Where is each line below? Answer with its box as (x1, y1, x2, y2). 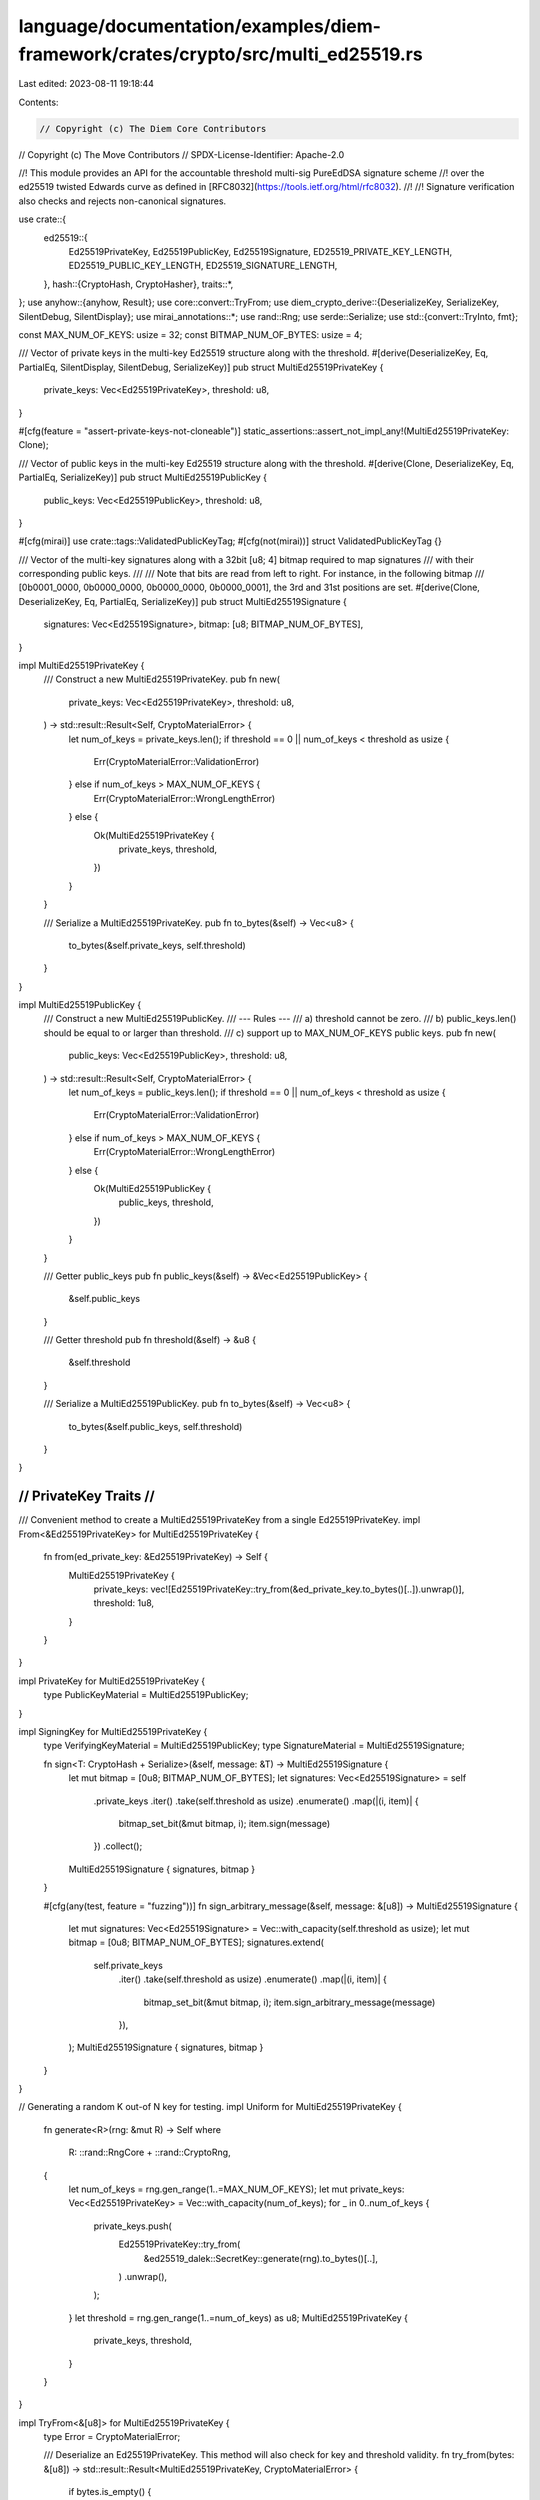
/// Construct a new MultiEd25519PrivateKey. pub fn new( (43, 673, 280, 685)
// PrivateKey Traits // (18, 1488, 155, 1505)
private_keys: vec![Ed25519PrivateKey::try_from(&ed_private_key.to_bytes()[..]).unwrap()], (93, 1583, 465, 1595)
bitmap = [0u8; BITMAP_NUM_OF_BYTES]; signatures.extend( (68, 1936, 325, 1949)
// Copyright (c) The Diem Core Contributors (39, 123, 267, 134)
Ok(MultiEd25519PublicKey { (93, 1182, 212, 1194)
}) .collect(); (93, 1840, 143, 1852)
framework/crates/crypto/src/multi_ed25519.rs (18, 43, 424, 65)
